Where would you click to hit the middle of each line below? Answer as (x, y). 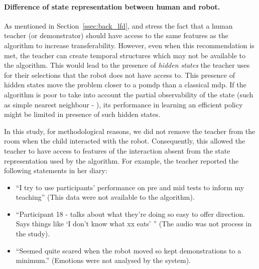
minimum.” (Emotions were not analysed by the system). (103, 260)
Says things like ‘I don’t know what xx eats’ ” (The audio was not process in (134, 224)
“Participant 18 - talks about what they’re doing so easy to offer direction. (131, 214)
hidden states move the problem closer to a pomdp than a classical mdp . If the (125, 85)
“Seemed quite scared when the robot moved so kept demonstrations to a (128, 250)
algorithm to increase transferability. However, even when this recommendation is (129, 45)
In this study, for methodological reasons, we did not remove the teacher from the (130, 131)
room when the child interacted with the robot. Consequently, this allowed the (125, 141)
